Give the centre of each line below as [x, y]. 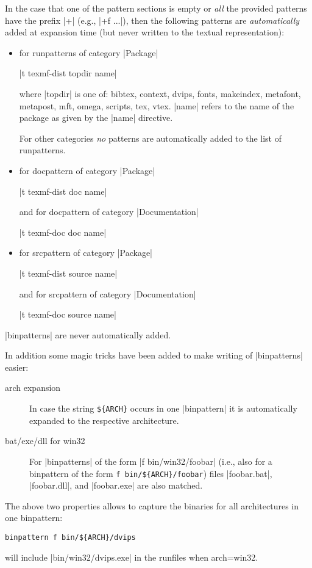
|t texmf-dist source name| [68, 273]
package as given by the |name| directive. [96, 118]
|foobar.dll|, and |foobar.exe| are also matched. [116, 485]
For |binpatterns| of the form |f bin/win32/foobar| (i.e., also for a [151, 461]
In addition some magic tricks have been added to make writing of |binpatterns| [154, 355]
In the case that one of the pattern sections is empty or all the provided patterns [156, 8]
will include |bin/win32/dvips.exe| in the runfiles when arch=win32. [132, 557]
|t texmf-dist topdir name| [68, 73]
